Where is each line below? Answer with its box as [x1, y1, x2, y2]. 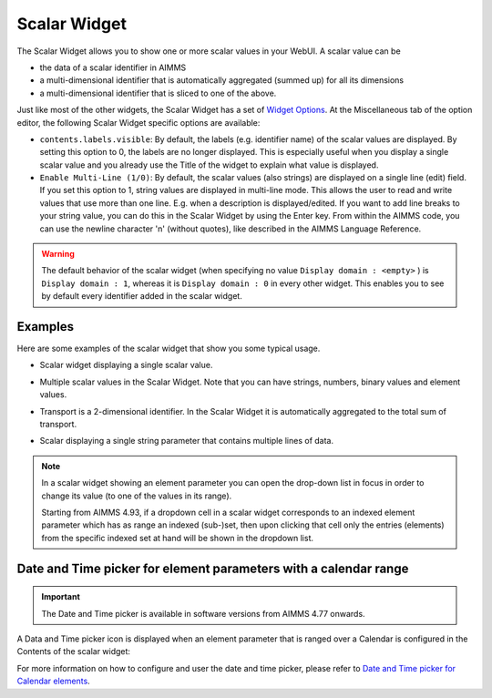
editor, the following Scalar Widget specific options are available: [16, 117, 261, 128]
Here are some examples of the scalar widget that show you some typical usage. [16, 343, 321, 354]
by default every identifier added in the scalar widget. [41, 291, 243, 302]
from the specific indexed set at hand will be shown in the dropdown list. [41, 532, 314, 543]
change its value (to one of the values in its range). [41, 490, 232, 501]
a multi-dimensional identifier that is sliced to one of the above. [39, 87, 277, 98]
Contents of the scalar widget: [16, 646, 131, 657]
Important [41, 591, 81, 602]
